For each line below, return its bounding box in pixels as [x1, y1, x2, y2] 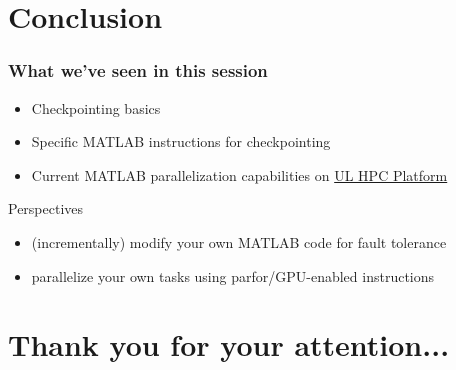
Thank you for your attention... [8, 324, 450, 365]
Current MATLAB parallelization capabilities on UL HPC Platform [31, 164, 448, 185]
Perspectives [8, 198, 84, 219]
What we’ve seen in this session [8, 58, 268, 83]
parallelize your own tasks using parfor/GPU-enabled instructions [31, 265, 435, 286]
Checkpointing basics [31, 97, 161, 118]
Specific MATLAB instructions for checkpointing [31, 131, 331, 152]
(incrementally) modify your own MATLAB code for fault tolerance [31, 231, 447, 252]
